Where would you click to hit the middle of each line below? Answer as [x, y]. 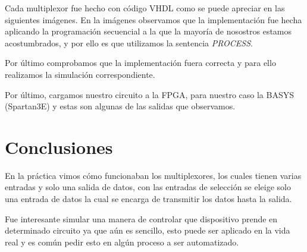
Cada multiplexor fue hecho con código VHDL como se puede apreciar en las [145, 8]
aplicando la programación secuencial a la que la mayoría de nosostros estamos [148, 31]
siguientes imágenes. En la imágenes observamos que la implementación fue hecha [153, 19]
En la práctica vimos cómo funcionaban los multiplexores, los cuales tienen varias [153, 175]
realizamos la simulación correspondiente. [80, 74]
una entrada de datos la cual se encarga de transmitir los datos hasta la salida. [148, 199]
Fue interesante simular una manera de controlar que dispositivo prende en [141, 218]
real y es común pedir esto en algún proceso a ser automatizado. [122, 242]
